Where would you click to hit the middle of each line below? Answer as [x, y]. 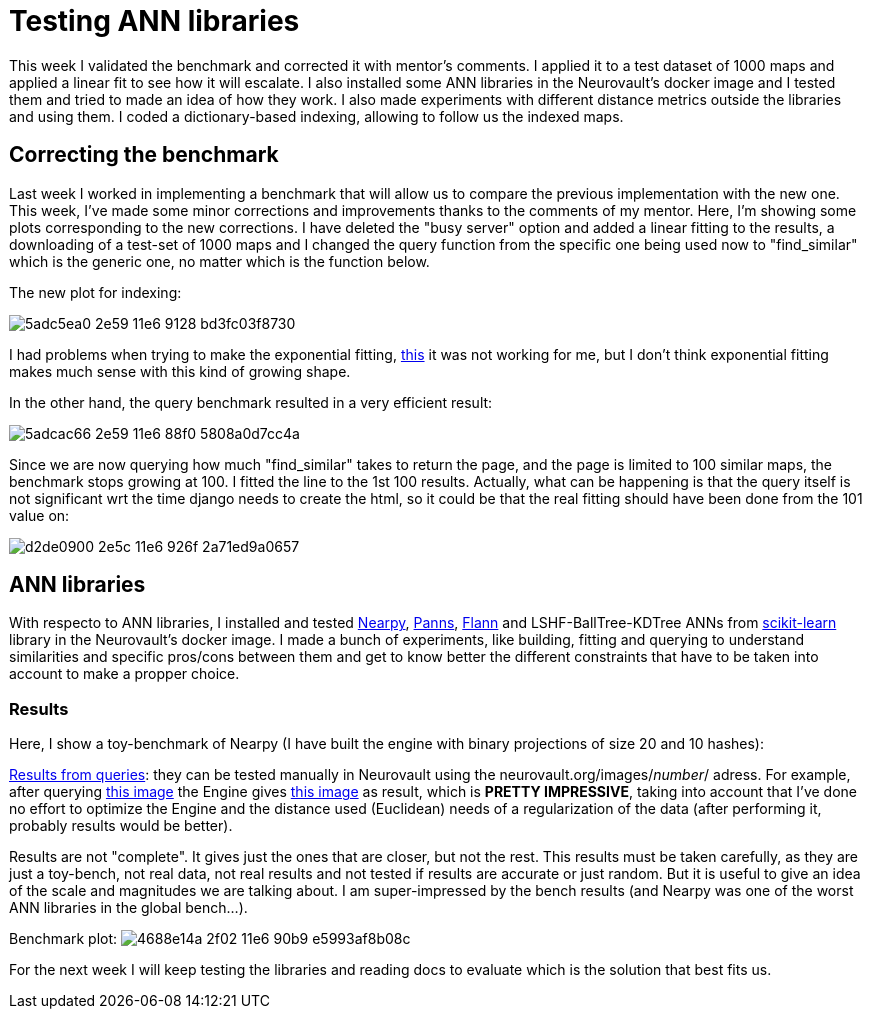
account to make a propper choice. [124, 674]
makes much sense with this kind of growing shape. [180, 371]
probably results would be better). [121, 826]
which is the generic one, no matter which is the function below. [219, 261]
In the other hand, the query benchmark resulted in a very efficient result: [251, 402]
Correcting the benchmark [144, 155]
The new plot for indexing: [95, 292]
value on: [39, 515]
